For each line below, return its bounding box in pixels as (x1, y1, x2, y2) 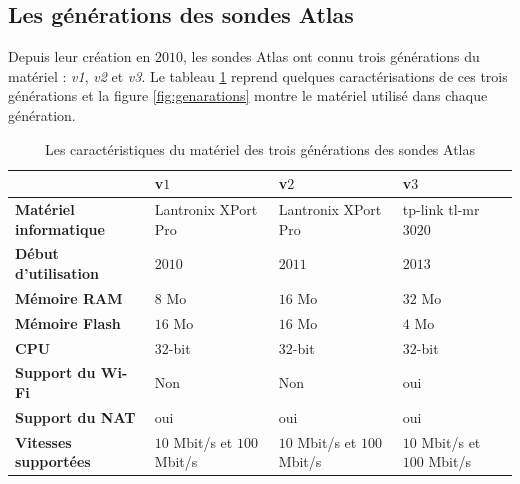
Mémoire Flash (15, 312, 121, 333)
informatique (15, 218, 105, 239)
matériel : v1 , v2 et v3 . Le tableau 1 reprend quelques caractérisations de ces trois (8, 65, 508, 86)
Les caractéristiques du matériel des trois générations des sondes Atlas (44, 138, 476, 159)
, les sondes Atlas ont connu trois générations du (182, 46, 480, 67)
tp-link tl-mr (402, 199, 480, 220)
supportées (15, 451, 91, 472)
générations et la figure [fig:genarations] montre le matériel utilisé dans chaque (8, 85, 488, 106)
